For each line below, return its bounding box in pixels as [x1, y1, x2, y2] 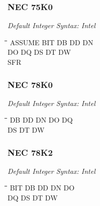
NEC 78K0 [8, 78, 53, 90]
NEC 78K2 [8, 146, 53, 158]
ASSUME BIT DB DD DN [10, 37, 93, 47]
